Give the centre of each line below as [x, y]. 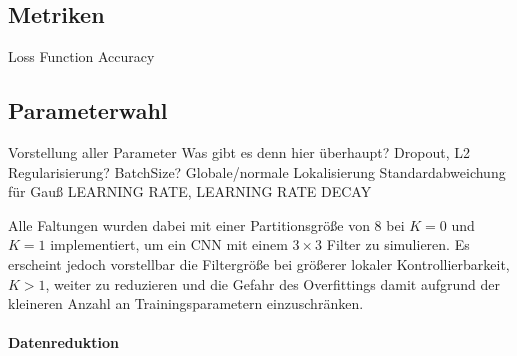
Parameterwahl [88, 110]
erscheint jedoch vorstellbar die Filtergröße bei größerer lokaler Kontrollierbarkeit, [259, 263]
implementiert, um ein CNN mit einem [169, 244]
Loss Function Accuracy [81, 56]
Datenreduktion [63, 342]
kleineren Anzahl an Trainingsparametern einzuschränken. [186, 303]
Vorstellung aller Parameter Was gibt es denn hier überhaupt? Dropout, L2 [239, 152]
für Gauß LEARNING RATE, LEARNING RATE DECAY [190, 191]
